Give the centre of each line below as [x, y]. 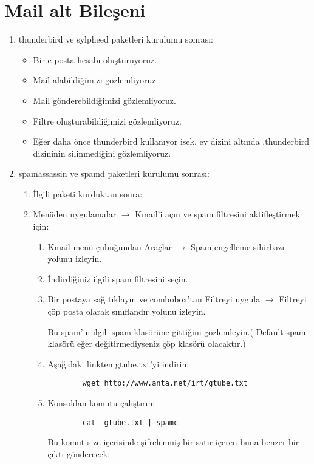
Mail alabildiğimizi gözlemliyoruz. [96, 80]
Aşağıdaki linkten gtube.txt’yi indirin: [118, 363]
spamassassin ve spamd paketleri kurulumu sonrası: [114, 173]
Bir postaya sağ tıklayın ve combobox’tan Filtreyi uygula [154, 299]
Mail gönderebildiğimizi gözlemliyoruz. [104, 100]
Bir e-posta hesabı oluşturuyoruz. [95, 59]
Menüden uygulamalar [75, 214]
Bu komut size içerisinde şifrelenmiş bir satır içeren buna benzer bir [173, 442]
